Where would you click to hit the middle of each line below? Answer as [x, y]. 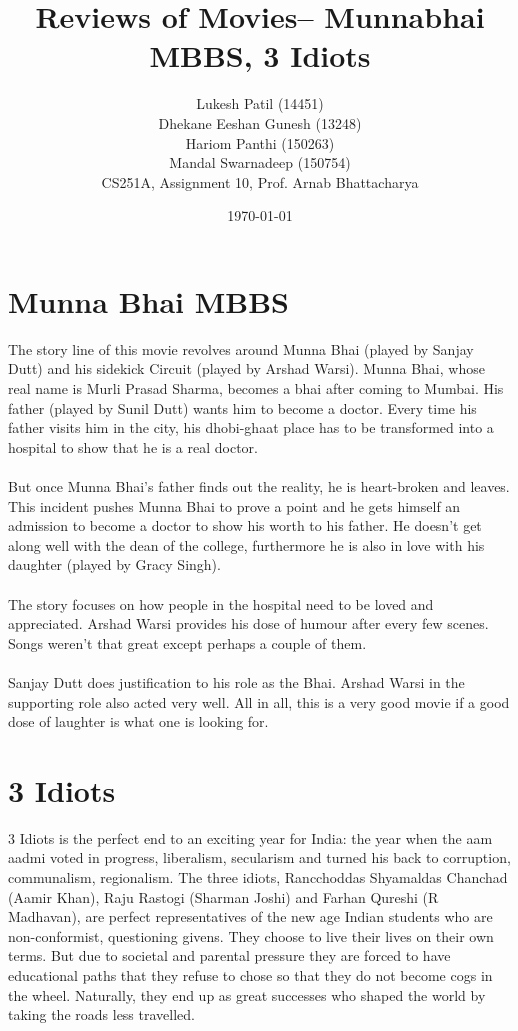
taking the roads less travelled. [101, 1014]
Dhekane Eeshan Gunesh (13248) [260, 122]
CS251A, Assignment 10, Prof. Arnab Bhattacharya [260, 181]
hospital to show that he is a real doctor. [133, 446]
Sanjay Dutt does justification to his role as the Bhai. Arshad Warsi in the [236, 681]
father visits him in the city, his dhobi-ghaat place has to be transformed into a [251, 427]
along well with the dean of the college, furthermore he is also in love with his [246, 544]
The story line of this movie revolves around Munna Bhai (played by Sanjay [241, 348]
